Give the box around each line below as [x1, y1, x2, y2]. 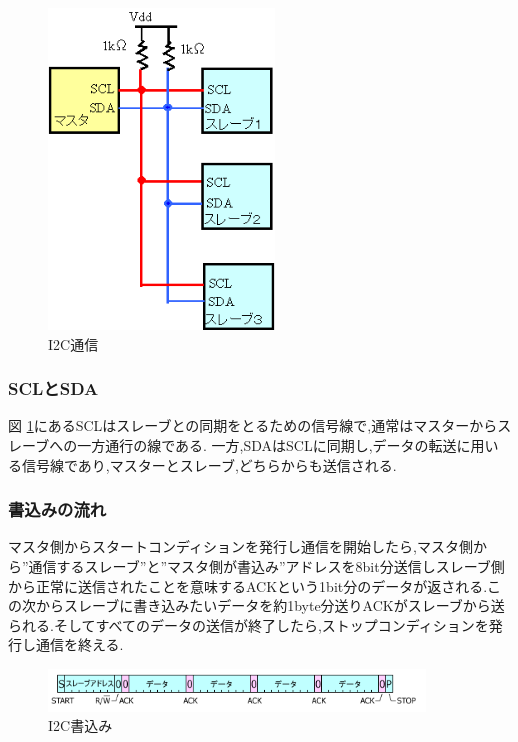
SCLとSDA [8, 376, 99, 401]
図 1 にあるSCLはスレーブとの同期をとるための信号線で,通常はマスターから [8, 415, 498, 436]
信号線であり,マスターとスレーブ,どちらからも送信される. [21, 454, 397, 475]
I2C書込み [48, 715, 113, 736]
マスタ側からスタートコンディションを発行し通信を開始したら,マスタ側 [8, 536, 473, 557]
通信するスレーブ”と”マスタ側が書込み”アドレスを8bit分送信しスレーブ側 [28, 555, 505, 576]
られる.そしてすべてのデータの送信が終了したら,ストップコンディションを [8, 614, 489, 635]
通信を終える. [35, 634, 124, 655]
